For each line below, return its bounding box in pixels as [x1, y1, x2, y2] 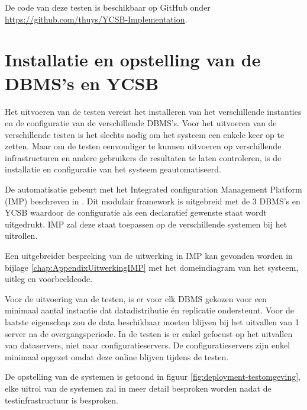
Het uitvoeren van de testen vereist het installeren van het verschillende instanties [5, 105, 302, 117]
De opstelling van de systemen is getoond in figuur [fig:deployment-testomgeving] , [5, 370, 300, 383]
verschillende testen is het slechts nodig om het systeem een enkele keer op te [5, 128, 285, 140]
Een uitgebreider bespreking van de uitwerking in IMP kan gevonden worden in [5, 249, 293, 262]
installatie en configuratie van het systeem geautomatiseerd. [5, 163, 221, 175]
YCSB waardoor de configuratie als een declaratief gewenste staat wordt [5, 206, 267, 219]
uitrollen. [5, 229, 38, 242]
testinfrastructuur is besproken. [5, 393, 118, 406]
